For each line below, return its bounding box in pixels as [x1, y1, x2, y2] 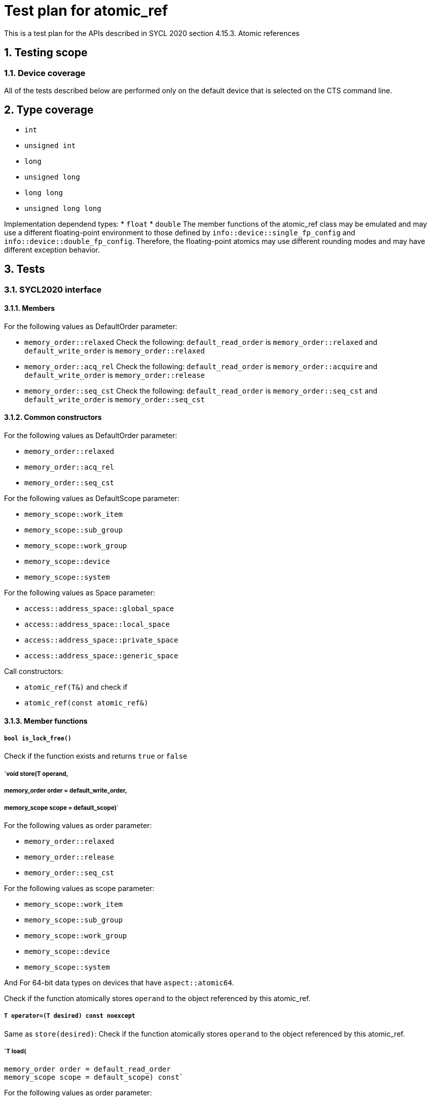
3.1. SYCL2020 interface [4, 284, 102, 295]
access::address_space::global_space [24, 605, 174, 613]
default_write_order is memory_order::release [24, 370, 205, 379]
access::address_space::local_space [24, 620, 170, 629]
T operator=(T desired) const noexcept [4, 1012, 135, 1020]
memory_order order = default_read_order [4, 1064, 171, 1073]
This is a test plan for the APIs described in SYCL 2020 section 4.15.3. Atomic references [4, 28, 300, 38]
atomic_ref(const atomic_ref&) [24, 699, 149, 707]
